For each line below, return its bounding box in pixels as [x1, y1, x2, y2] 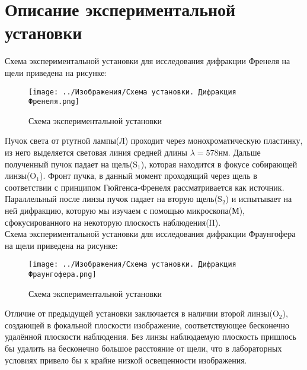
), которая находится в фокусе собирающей [140, 157, 298, 170]
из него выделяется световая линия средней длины [5, 146, 187, 158]
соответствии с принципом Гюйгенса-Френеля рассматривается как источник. [5, 181, 284, 193]
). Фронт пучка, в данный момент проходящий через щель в [39, 169, 257, 182]
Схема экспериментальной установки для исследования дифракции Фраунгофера [5, 227, 296, 240]
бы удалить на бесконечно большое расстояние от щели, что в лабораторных [5, 342, 282, 355]
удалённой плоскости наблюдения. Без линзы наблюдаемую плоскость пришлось [5, 330, 296, 343]
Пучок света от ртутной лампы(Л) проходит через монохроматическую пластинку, [5, 134, 303, 147]
